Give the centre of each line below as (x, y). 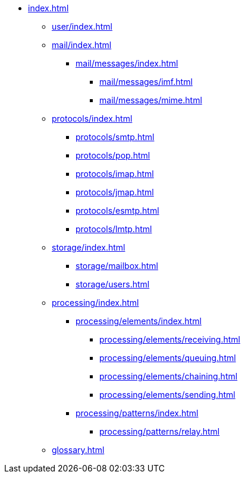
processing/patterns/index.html (137, 413)
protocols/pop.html (113, 155)
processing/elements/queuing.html (168, 358)
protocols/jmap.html (115, 192)
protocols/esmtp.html (117, 210)
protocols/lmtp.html (114, 229)
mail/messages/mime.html (151, 100)
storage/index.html (89, 247)
